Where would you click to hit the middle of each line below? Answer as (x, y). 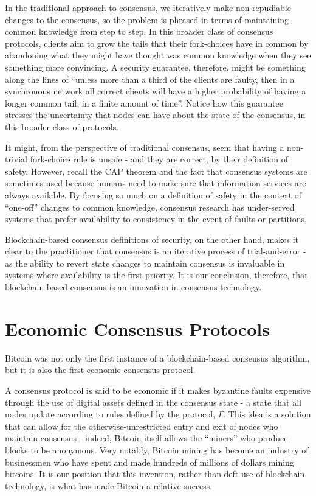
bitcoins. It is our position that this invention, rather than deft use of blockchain (155, 474)
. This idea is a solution (267, 414)
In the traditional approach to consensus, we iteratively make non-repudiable (148, 7)
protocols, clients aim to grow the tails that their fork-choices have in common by (157, 43)
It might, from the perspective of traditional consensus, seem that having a (145, 147)
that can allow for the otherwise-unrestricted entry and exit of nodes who (142, 426)
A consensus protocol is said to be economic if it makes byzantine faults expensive (158, 390)
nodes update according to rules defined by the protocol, (110, 414)
